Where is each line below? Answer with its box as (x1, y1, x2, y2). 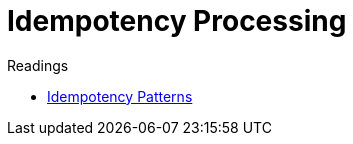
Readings (7, 56, 69, 74)
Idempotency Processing (7, 4, 347, 38)
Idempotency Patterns (47, 87, 193, 105)
